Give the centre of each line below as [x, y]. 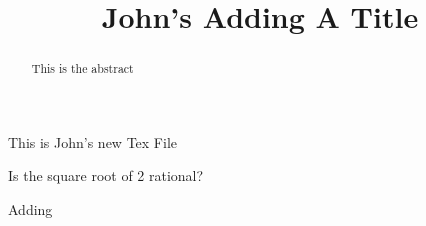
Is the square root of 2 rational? [106, 175]
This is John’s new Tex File [92, 141]
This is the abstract [82, 68]
